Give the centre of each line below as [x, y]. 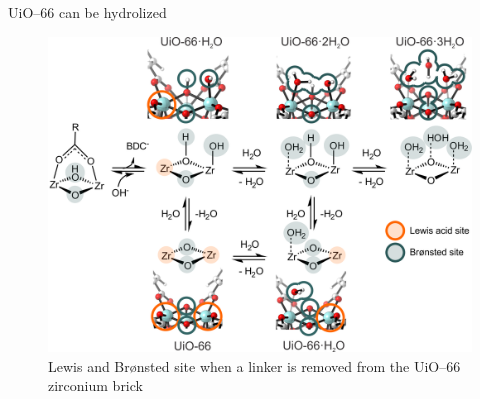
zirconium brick [95, 385]
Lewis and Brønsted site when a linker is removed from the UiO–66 [254, 365]
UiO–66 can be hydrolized [87, 12]
